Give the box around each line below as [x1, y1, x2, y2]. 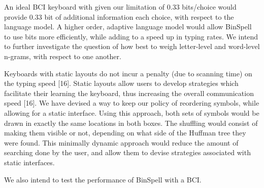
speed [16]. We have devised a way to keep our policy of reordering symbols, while [4, 98, 259, 108]
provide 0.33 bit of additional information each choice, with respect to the [4, 11, 234, 22]
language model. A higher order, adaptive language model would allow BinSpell [4, 21, 252, 32]
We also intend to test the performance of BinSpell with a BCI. [4, 174, 202, 184]
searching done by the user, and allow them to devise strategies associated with [4, 147, 251, 158]
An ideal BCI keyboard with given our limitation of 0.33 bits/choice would [4, 2, 237, 12]
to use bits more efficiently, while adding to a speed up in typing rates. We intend [4, 31, 258, 41]
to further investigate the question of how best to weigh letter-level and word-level [4, 41, 260, 52]
